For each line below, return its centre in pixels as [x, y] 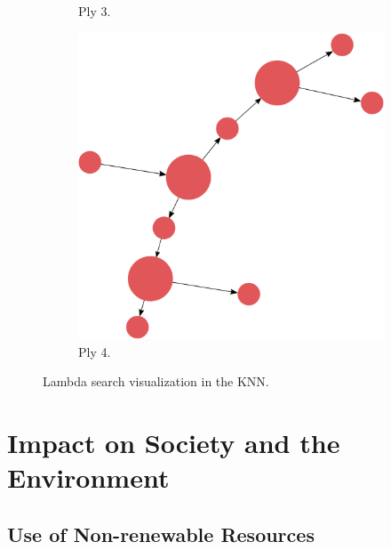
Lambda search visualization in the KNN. [156, 381]
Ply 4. [95, 351]
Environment [88, 477]
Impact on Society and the [174, 443]
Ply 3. [95, 11]
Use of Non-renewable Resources [161, 534]
